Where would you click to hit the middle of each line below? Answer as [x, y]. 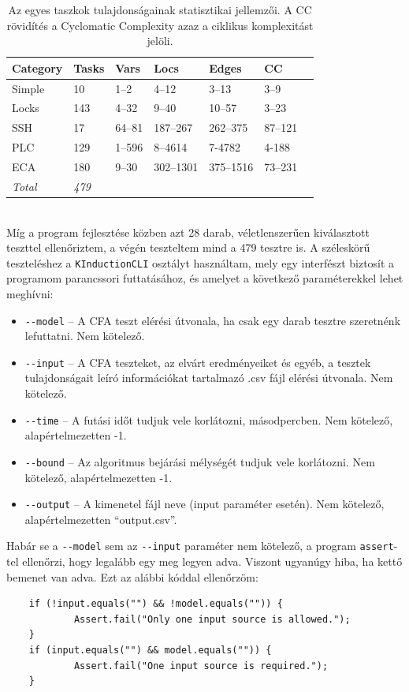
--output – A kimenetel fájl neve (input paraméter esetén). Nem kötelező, [204, 504]
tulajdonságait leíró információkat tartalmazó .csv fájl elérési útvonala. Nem [209, 378]
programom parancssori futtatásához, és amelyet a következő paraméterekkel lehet [205, 278]
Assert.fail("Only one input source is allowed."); [212, 619]
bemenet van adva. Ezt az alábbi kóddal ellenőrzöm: [132, 576]
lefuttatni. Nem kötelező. [85, 336]
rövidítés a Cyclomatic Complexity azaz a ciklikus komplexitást [160, 25]
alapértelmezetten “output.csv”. [101, 519]
